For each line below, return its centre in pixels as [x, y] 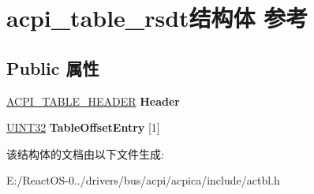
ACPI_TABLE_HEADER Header [93, 101]
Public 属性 [53, 67]
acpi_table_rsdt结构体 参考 [157, 18]
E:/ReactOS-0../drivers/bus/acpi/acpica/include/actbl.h [143, 180]
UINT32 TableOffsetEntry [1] [83, 127]
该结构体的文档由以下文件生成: [85, 153]
